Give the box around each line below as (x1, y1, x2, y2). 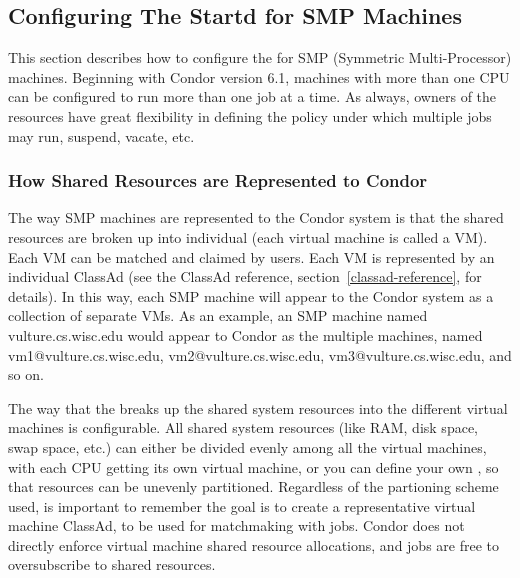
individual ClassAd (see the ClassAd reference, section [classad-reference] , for (8, 266, 482, 287)
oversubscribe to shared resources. (8, 554, 216, 575)
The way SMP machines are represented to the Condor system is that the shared (8, 207, 504, 228)
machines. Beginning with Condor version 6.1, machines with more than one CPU (8, 66, 510, 87)
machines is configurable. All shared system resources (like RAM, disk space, (8, 417, 478, 438)
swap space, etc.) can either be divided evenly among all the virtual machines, (8, 436, 487, 457)
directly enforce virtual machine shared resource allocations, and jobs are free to (8, 534, 500, 555)
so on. (8, 364, 44, 385)
